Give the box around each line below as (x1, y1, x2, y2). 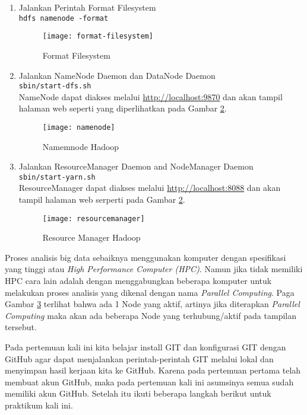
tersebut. (5, 321, 37, 333)
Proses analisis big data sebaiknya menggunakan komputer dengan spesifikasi (5, 251, 286, 263)
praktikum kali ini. (5, 399, 73, 411)
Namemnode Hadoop (42, 140, 119, 152)
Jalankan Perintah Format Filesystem (18, 1, 156, 13)
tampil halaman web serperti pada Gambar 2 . (18, 193, 185, 206)
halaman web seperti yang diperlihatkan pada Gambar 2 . (18, 102, 227, 114)
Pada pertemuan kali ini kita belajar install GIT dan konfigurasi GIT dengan (5, 341, 286, 353)
